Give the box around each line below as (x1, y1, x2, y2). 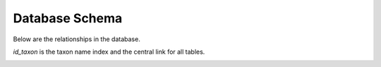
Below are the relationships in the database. (13, 35, 140, 43)
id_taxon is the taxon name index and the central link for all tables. (13, 47, 205, 56)
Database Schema (13, 10, 123, 26)
